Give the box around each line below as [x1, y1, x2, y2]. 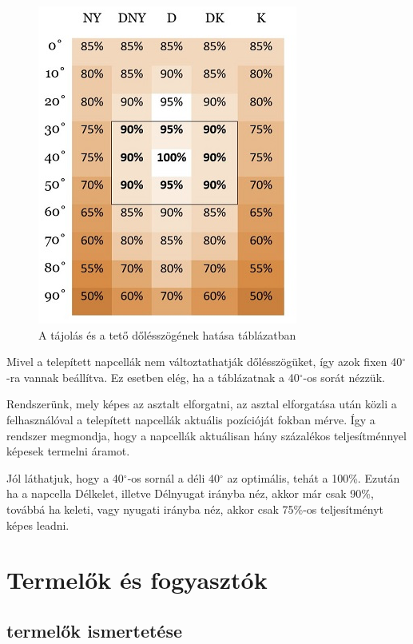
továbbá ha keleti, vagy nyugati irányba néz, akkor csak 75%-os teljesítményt [6, 500, 384, 517]
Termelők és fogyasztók [6, 563, 268, 596]
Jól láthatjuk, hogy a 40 [6, 469, 124, 486]
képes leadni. [6, 516, 69, 533]
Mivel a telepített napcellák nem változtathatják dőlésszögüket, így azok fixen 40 [6, 353, 403, 370]
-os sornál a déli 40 [127, 469, 220, 486]
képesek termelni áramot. [6, 443, 130, 459]
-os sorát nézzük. [303, 368, 385, 385]
